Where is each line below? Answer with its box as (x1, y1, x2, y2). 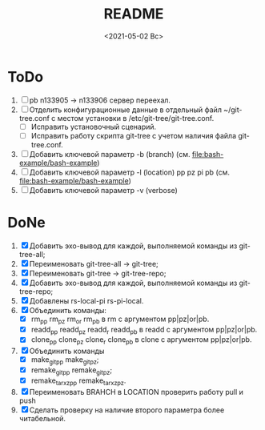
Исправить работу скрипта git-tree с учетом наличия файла (30, 131, 237, 140)
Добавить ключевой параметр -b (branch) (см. (29, 149, 191, 159)
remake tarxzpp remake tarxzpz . (30, 376, 126, 387)
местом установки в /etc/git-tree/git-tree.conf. (57, 113, 215, 123)
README (103, 5, 164, 23)
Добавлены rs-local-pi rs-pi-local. (29, 295, 144, 305)
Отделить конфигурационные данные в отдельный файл (29, 105, 222, 115)
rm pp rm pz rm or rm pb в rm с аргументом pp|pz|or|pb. (30, 314, 210, 325)
